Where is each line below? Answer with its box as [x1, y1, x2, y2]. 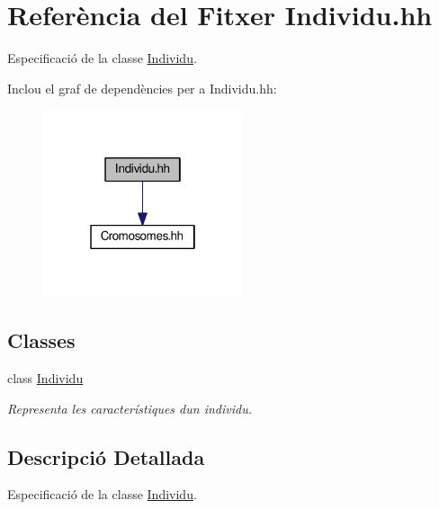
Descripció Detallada [7, 442, 205, 470]
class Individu [7, 369, 84, 387]
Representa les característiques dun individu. [7, 398, 252, 417]
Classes [7, 326, 76, 354]
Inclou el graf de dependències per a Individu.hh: [7, 78, 277, 97]
